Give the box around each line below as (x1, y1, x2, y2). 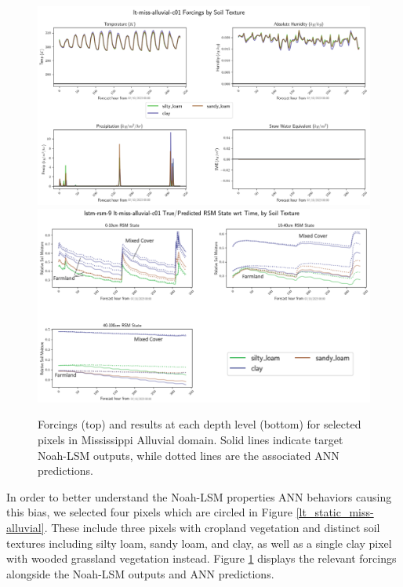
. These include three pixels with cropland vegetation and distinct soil (44, 519, 380, 535)
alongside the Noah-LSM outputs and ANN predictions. (6, 565, 274, 582)
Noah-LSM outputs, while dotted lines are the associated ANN (38, 447, 339, 463)
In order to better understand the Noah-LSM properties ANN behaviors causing (6, 488, 392, 505)
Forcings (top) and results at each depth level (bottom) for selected (38, 416, 361, 432)
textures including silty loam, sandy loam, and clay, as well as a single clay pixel (6, 534, 392, 551)
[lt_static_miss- (296, 504, 374, 520)
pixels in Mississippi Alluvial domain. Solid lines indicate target (38, 431, 343, 447)
